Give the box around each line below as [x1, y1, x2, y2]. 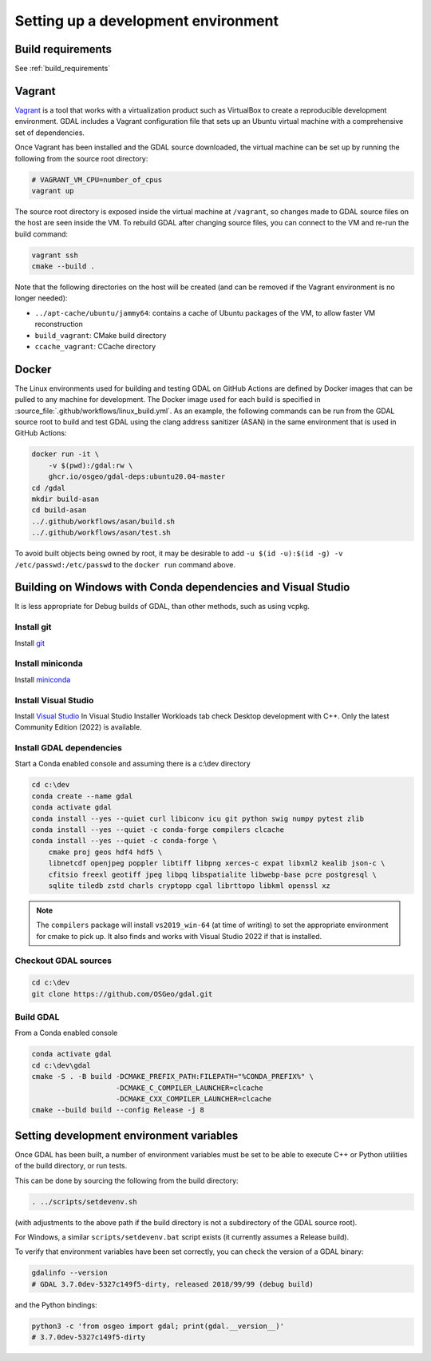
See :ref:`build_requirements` [14, 64, 111, 74]
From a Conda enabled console [14, 1028, 118, 1038]
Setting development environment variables [14, 1128, 239, 1142]
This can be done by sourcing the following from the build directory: [14, 1176, 239, 1185]
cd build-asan [31, 506, 87, 515]
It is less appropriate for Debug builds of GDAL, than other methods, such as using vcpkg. [14, 602, 310, 611]
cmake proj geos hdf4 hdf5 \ [48, 847, 163, 857]
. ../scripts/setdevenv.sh [31, 1197, 137, 1206]
